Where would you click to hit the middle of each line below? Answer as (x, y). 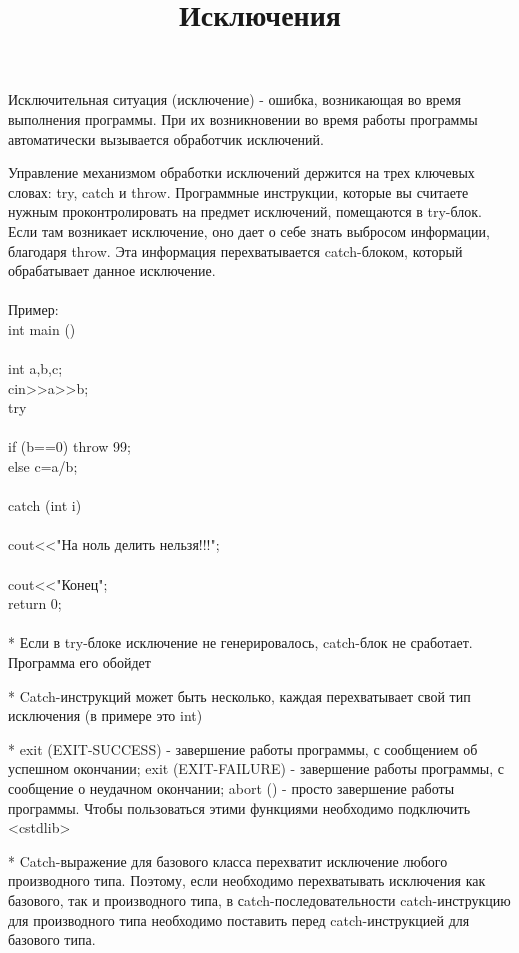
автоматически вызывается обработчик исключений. (166, 138)
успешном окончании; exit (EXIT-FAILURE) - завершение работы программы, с (256, 768)
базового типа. (52, 939)
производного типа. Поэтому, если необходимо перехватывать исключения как (247, 880)
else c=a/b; (43, 466)
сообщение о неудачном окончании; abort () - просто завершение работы (231, 787)
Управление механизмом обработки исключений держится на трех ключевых (241, 172)
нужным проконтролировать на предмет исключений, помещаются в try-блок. (245, 211)
